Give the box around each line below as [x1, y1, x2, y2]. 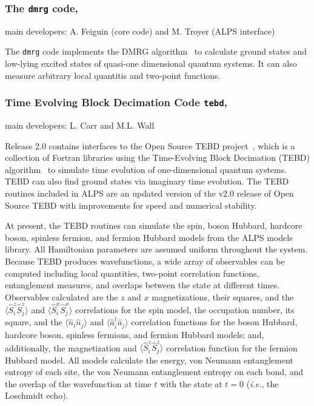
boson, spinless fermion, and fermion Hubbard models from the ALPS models [5, 231, 293, 243]
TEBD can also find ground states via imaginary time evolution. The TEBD [5, 175, 289, 188]
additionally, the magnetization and [5, 341, 137, 354]
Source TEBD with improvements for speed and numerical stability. [5, 198, 257, 211]
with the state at [159, 377, 222, 390]
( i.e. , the [246, 377, 279, 390]
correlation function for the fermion [165, 341, 298, 354]
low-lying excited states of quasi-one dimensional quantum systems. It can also [5, 57, 297, 70]
